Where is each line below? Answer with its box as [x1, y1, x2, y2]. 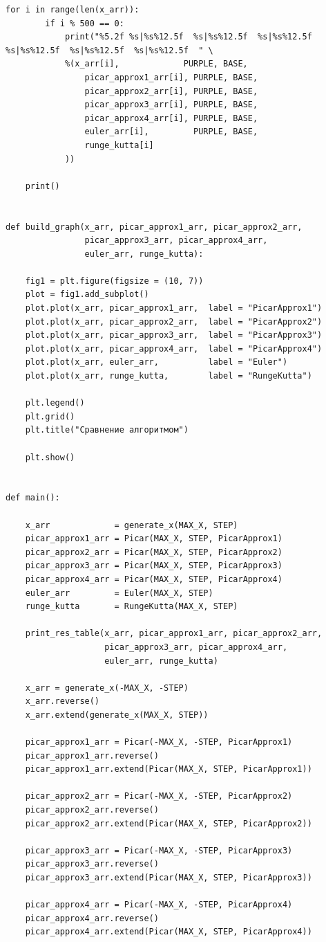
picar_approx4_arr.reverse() [25, 913, 159, 923]
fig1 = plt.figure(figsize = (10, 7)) [25, 275, 204, 286]
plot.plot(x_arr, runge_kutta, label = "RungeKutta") [25, 371, 312, 381]
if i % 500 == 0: [45, 18, 124, 28]
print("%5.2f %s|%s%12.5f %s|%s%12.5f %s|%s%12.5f [64, 32, 312, 42]
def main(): [6, 493, 60, 503]
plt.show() [25, 452, 75, 462]
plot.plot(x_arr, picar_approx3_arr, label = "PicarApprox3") [25, 330, 323, 341]
